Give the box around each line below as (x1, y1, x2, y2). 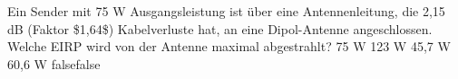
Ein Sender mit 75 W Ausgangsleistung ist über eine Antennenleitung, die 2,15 (7, 2, 445, 20)
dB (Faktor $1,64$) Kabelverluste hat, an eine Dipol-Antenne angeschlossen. (7, 19, 433, 38)
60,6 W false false (7, 54, 101, 73)
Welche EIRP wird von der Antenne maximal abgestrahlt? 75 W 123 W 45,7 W (7, 37, 451, 56)
